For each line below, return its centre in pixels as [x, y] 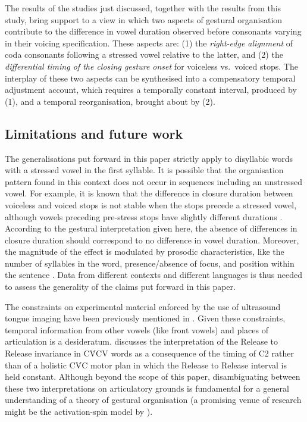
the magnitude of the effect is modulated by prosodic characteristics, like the [145, 251]
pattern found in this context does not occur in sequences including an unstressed [154, 181]
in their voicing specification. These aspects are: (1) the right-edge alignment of [149, 43]
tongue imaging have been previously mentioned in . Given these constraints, [145, 318]
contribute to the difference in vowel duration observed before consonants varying [153, 31]
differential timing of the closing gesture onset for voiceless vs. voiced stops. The [151, 66]
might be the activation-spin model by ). [79, 412]
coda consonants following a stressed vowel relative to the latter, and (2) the [144, 54]
